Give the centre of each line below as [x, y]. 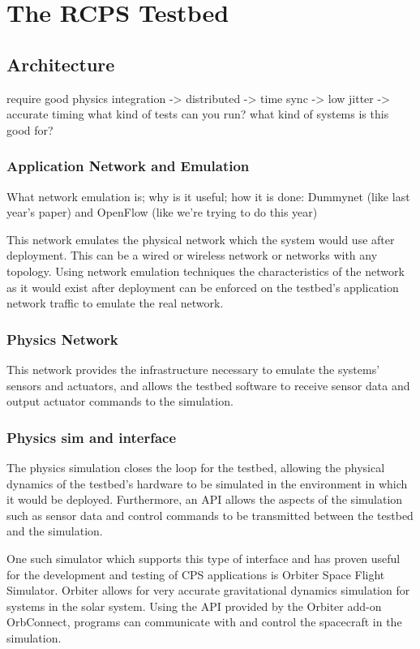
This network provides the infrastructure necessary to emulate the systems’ [193, 369]
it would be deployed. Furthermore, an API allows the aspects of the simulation [205, 499]
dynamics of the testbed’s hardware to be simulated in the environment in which [207, 483]
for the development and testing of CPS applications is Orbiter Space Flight [196, 574]
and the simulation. [55, 531]
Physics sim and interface [92, 437]
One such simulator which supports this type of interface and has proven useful [204, 558]
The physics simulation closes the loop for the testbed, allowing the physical [196, 467]
